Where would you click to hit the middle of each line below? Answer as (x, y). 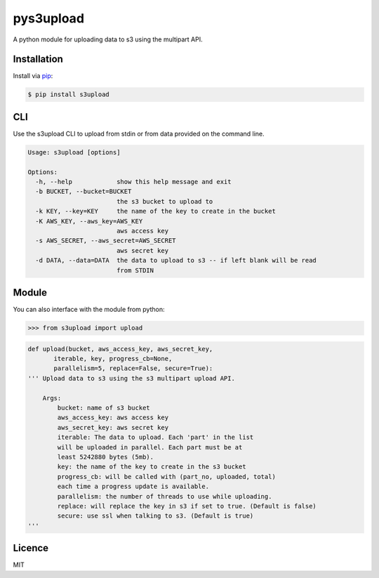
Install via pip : (33, 76)
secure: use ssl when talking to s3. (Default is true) (155, 516)
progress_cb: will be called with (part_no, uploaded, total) (167, 477)
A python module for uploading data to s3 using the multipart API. (108, 39)
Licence (31, 548)
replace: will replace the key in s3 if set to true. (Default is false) (187, 506)
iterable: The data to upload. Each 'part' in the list (155, 438)
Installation (38, 59)
